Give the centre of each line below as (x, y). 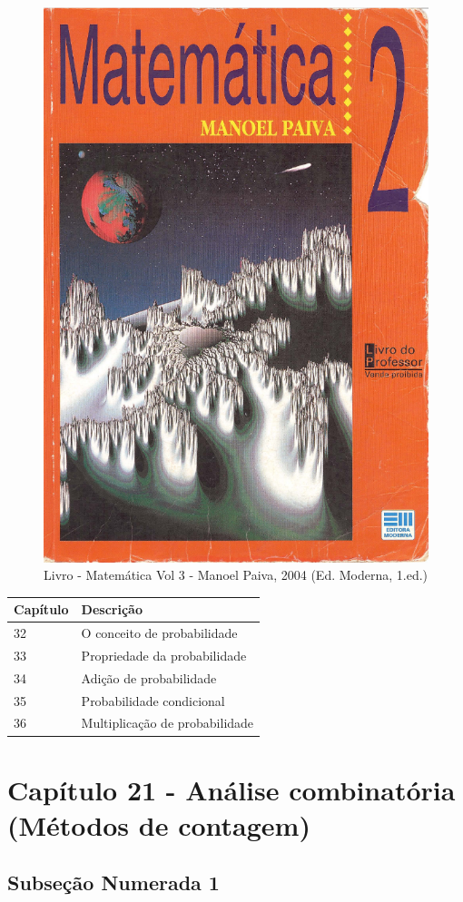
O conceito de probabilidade (159, 633)
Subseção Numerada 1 (113, 882)
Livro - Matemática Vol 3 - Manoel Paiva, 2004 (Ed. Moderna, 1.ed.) (236, 575)
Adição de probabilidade (149, 677)
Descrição (112, 609)
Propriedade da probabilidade (164, 655)
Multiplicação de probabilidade (167, 723)
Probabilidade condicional (153, 700)
